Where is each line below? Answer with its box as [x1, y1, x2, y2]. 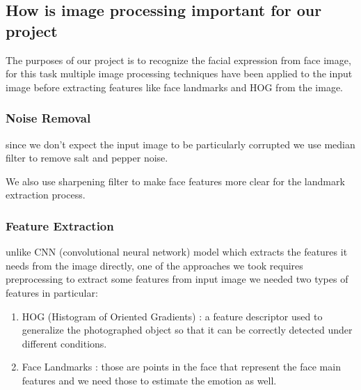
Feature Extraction [6, 217, 114, 234]
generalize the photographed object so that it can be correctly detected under [22, 322, 353, 337]
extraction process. [6, 187, 86, 202]
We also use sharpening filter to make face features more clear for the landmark [6, 173, 345, 188]
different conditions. [22, 336, 107, 350]
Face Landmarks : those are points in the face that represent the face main [22, 359, 341, 374]
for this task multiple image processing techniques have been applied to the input [6, 66, 353, 81]
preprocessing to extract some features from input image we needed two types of [6, 272, 348, 286]
